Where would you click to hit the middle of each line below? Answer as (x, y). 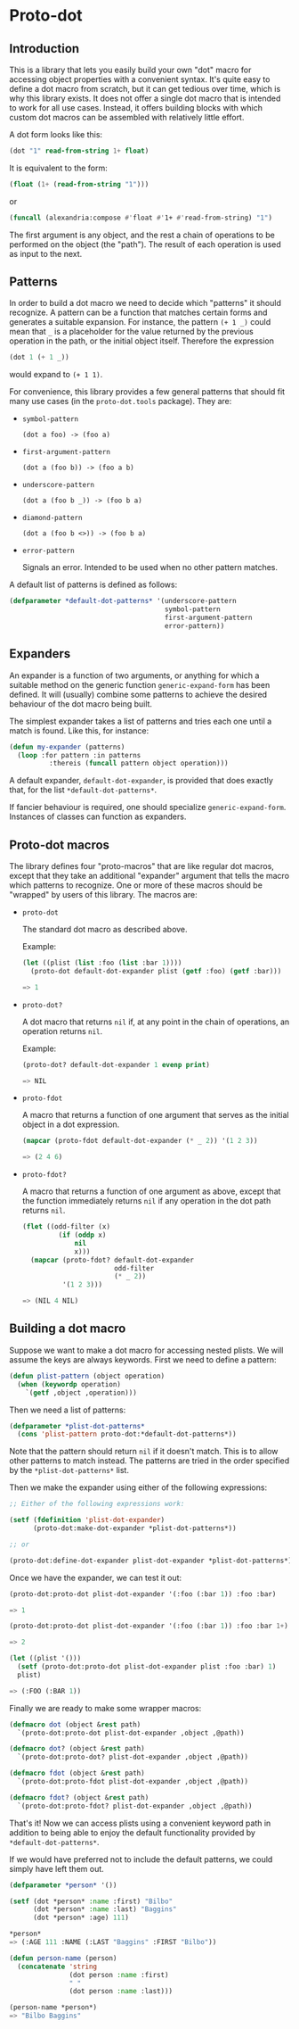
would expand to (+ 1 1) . (56, 375)
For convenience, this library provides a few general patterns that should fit (147, 392)
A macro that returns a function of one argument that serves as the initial (155, 1115)
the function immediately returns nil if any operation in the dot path (146, 1201)
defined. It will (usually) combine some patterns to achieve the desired (138, 694)
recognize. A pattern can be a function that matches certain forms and (138, 312)
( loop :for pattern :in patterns (79, 755)
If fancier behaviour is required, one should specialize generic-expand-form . (148, 807)
